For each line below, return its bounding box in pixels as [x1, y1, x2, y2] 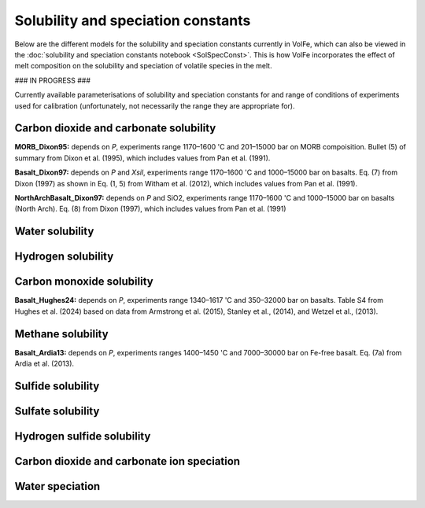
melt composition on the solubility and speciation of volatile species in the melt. [14, 61, 272, 71]
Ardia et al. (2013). [14, 359, 75, 368]
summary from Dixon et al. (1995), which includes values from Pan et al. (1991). [14, 153, 271, 163]
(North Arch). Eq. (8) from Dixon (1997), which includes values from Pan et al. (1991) [14, 204, 286, 214]
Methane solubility [14, 327, 109, 341]
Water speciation [14, 480, 101, 493]
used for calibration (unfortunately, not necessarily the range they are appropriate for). [14, 101, 295, 110]
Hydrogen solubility [14, 250, 114, 263]
